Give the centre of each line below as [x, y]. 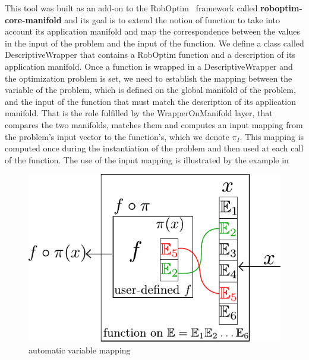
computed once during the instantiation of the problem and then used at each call [154, 148]
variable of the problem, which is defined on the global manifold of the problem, [150, 90]
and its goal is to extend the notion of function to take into [172, 19]
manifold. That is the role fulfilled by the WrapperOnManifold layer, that [139, 113]
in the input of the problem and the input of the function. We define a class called [154, 43]
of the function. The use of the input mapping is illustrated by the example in [147, 159]
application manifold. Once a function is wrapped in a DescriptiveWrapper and [149, 66]
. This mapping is [272, 136]
